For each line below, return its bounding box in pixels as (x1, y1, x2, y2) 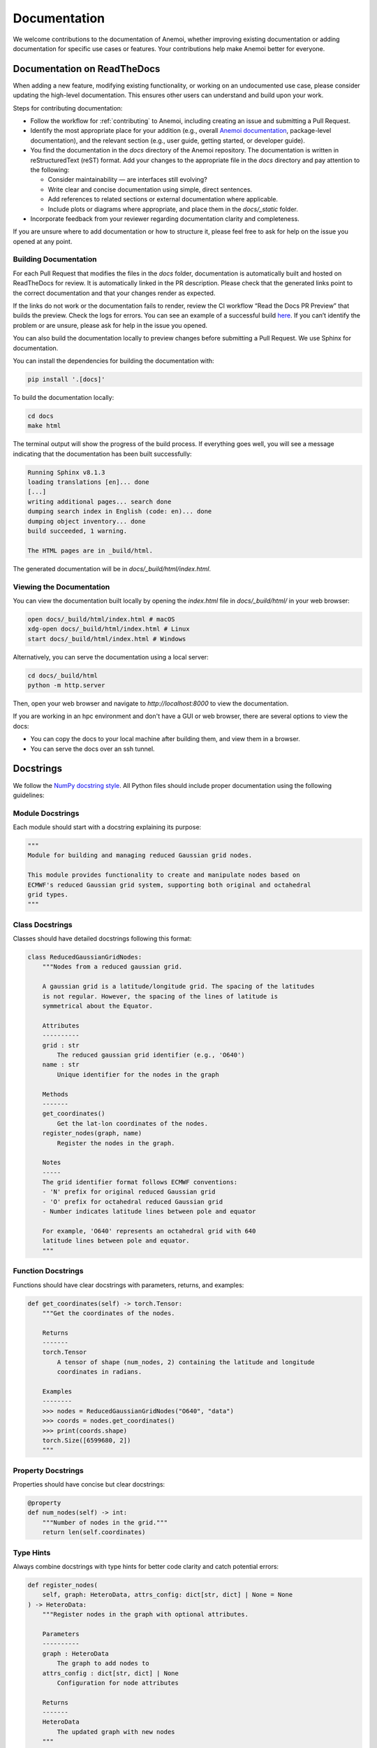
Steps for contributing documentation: (13, 103, 123, 112)
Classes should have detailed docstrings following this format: (13, 934, 192, 943)
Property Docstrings (13, 1466, 84, 1475)
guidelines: (13, 791, 45, 799)
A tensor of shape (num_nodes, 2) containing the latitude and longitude (57, 1358, 316, 1366)
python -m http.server (27, 682, 105, 689)
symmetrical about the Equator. (42, 1002, 154, 1010)
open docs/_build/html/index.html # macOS (27, 615, 175, 623)
